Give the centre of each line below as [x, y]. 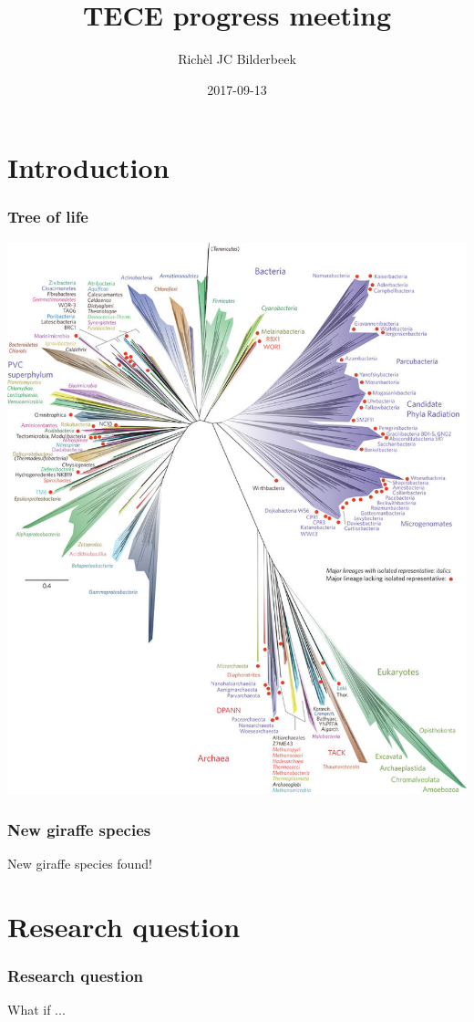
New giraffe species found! [80, 863]
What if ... [36, 1010]
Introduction [88, 167]
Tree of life [48, 217]
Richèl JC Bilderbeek [237, 59]
